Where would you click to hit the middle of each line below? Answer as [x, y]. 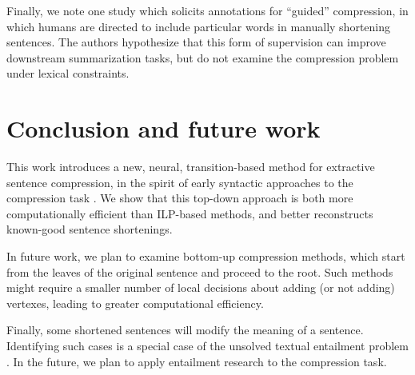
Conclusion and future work [164, 128]
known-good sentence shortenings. [90, 229]
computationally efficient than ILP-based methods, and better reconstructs [190, 213]
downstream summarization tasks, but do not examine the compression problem [203, 57]
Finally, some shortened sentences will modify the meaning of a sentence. [185, 330]
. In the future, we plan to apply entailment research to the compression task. [197, 361]
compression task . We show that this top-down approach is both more [180, 198]
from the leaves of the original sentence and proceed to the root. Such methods [200, 271]
